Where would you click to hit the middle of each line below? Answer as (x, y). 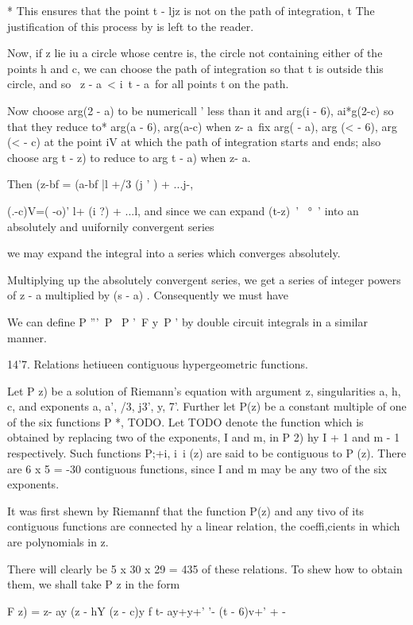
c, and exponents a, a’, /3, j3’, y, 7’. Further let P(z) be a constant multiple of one (207, 406)
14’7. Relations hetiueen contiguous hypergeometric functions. (158, 364)
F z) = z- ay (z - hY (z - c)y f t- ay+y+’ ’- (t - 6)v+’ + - (147, 610)
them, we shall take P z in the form (94, 584)
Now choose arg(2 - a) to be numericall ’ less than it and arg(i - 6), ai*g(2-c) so (201, 110)
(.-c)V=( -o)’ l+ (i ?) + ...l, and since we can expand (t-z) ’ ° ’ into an (183, 210)
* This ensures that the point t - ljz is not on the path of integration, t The (191, 10)
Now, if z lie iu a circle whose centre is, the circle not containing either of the (195, 53)
